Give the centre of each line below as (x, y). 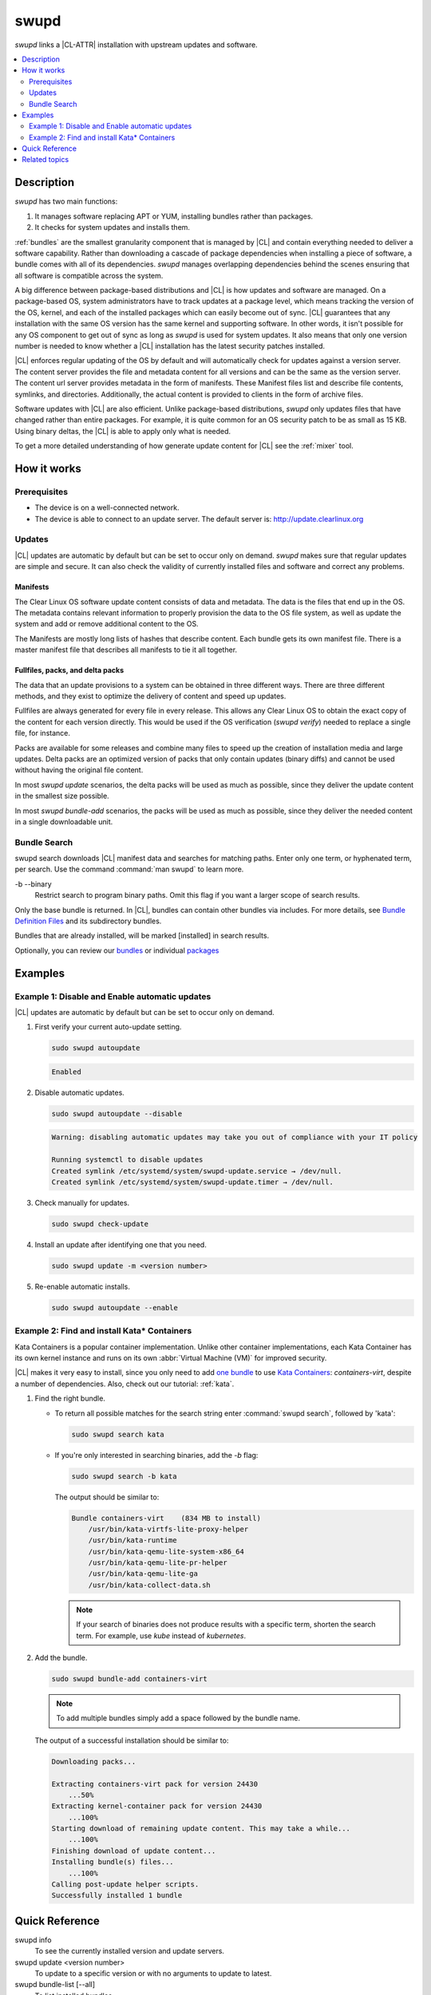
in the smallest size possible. (62, 796)
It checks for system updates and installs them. (113, 227)
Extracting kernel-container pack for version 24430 (157, 1806)
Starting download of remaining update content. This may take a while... (201, 1829)
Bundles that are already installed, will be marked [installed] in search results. (142, 936)
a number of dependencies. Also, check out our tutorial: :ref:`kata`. (125, 1384)
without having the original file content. (79, 770)
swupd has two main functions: (66, 201)
